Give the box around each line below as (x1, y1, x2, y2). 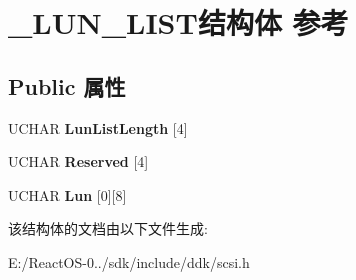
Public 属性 (8, 70, 126, 101)
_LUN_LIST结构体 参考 (8, 2, 349, 43)
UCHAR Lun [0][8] (8, 184, 127, 205)
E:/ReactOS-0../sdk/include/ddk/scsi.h (8, 251, 250, 272)
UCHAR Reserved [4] (8, 151, 149, 172)
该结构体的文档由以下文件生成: (8, 218, 208, 239)
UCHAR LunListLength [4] (8, 117, 188, 138)
